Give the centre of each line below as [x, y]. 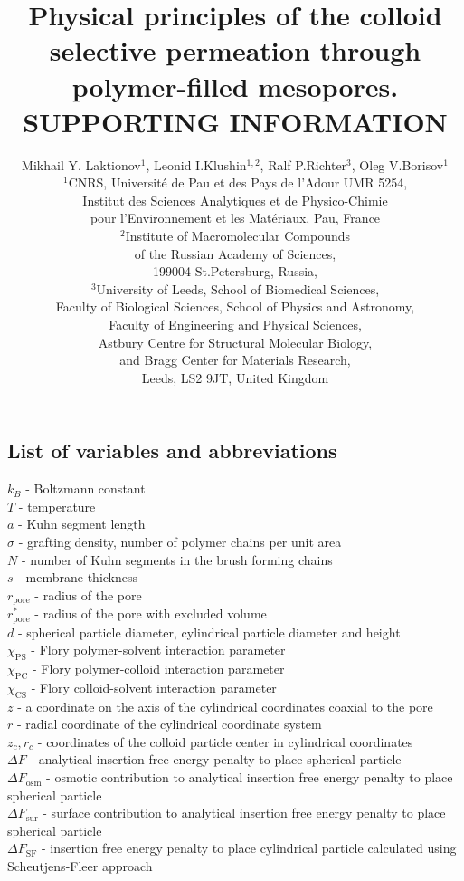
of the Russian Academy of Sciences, [235, 253]
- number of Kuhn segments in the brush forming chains [177, 559]
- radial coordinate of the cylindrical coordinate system [169, 724]
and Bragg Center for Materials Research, [235, 360]
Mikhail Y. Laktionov [81, 164]
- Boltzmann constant [85, 488]
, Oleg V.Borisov [398, 164]
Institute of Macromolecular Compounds [238, 236]
